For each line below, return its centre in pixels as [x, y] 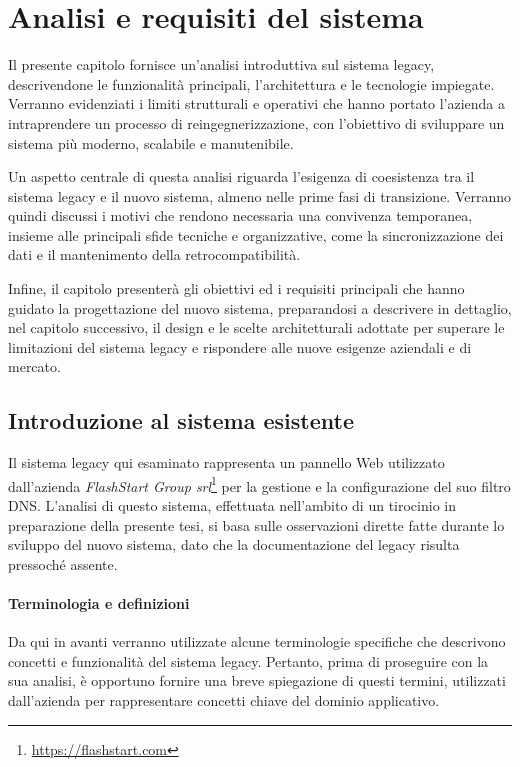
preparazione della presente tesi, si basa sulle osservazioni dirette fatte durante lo [256, 524]
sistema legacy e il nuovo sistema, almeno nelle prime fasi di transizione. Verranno [260, 195]
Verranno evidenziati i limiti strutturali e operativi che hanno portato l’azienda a [256, 103]
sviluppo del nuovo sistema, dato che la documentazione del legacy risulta [234, 544]
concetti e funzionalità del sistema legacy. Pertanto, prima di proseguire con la [248, 660]
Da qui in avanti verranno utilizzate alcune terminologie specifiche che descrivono [257, 641]
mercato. [34, 366]
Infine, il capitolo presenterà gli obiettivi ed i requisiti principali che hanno [236, 288]
